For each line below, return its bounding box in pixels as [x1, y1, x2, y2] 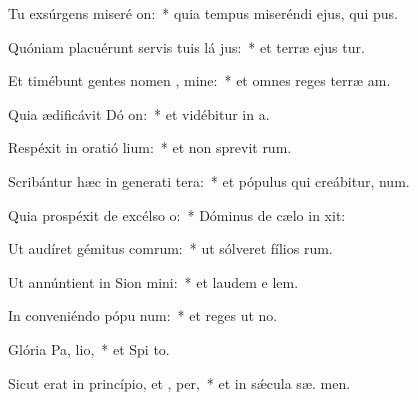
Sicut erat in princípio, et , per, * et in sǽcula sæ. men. [8, 372, 351, 393]
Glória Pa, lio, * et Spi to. [8, 338, 170, 359]
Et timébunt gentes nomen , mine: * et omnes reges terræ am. [8, 70, 391, 91]
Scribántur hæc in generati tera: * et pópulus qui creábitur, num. [8, 170, 410, 191]
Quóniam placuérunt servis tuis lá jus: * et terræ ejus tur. [8, 36, 365, 57]
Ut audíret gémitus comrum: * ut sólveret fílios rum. [8, 238, 333, 259]
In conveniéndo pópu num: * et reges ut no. [8, 305, 278, 326]
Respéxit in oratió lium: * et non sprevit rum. [8, 137, 292, 158]
